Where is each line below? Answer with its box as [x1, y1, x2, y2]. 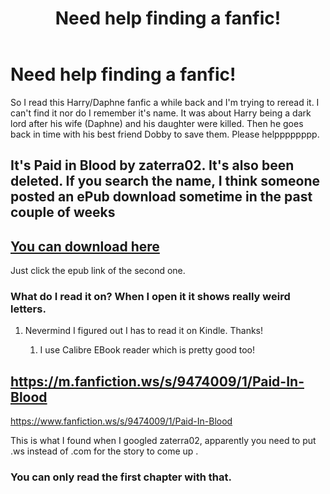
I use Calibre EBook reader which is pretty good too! [39, 344, 255, 356]
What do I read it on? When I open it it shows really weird [10, 290, 291, 304]
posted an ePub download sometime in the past [10, 188, 313, 206]
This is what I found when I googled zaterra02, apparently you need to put [10, 435, 317, 447]
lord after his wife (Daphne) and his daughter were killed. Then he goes [10, 117, 304, 129]
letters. [10, 302, 47, 316]
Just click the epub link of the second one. [10, 265, 186, 277]
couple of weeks [10, 204, 116, 221]
